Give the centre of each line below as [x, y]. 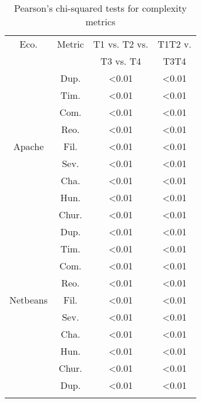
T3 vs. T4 [121, 61]
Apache [29, 146]
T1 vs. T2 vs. [121, 44]
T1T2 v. [175, 44]
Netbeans [29, 300]
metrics [101, 21]
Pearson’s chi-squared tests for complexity [100, 8]
